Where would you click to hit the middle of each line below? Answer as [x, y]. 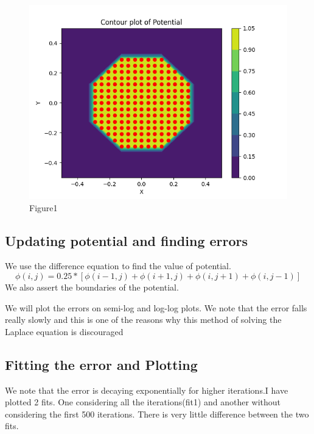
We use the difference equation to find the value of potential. [118, 266]
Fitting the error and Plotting [101, 364]
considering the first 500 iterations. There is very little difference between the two [157, 414]
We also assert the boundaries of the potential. [92, 287]
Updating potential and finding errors [127, 240]
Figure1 [44, 207]
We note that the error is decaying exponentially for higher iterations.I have [147, 390]
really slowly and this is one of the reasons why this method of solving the [143, 320]
